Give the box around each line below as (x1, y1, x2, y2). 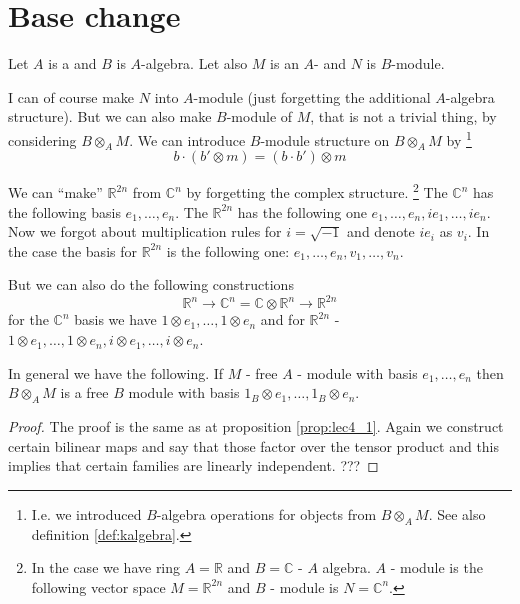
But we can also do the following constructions (8, 274, 294, 295)
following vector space (31, 576, 166, 597)
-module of (226, 106, 293, 127)
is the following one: (166, 240, 290, 261)
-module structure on (260, 129, 390, 150)
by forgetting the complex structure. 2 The (186, 179, 448, 203)
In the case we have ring (31, 557, 181, 578)
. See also (428, 503, 486, 524)
